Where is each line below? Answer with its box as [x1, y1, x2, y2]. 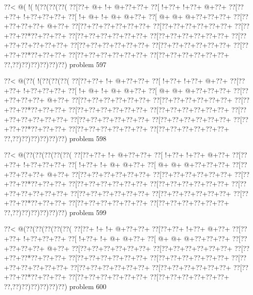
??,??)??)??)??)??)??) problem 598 [4, 133, 107, 143]
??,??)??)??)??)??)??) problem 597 [4, 59, 107, 69]
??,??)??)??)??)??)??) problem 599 [4, 207, 107, 217]
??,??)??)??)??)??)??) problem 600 [4, 281, 107, 292]
